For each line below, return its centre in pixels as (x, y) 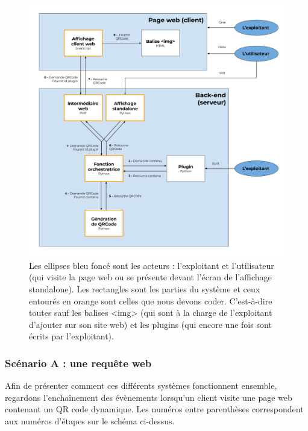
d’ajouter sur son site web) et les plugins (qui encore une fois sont (150, 324)
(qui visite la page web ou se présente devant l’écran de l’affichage (150, 277)
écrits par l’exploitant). (71, 336)
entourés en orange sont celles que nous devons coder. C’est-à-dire (151, 300)
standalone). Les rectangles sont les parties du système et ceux (145, 288)
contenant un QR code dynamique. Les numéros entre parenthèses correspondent (154, 409)
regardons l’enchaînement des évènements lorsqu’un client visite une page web (149, 397)
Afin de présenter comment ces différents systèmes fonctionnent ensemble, (141, 385)
